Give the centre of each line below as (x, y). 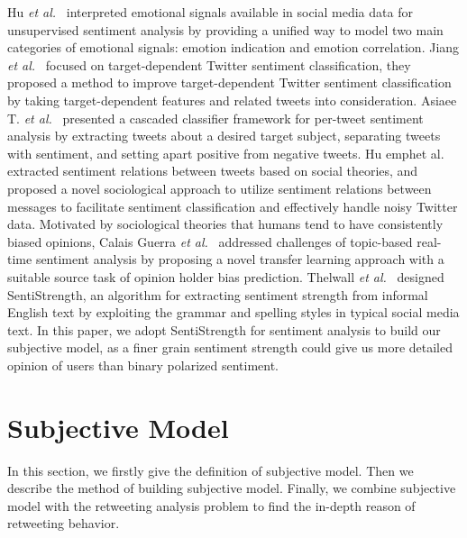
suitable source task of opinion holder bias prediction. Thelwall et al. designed (226, 276)
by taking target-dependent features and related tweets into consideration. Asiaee (232, 100)
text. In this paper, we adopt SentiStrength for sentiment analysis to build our (224, 329)
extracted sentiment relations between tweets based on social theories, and (213, 171)
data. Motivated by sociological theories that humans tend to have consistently (225, 224)
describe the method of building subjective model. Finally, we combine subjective (232, 488)
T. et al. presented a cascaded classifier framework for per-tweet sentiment (215, 118)
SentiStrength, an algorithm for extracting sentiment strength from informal (218, 294)
